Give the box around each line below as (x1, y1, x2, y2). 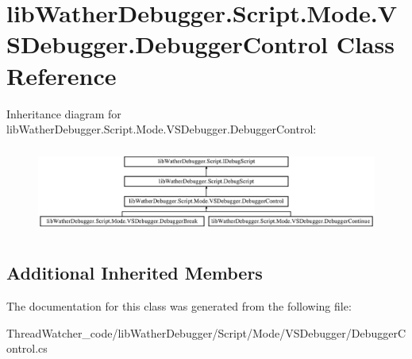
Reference (6, 59, 117, 91)
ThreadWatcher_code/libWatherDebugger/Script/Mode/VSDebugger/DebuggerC (6, 324, 406, 341)
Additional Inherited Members (6, 261, 263, 285)
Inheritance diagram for (6, 105, 121, 122)
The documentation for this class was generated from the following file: (6, 298, 352, 315)
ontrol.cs (6, 340, 48, 357)
